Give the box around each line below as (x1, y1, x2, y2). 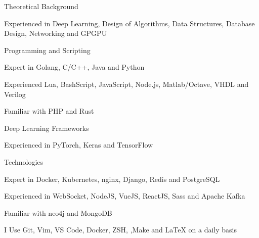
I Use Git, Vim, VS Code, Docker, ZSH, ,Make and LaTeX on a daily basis (4, 224, 237, 235)
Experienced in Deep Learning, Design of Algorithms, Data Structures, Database (4, 18, 255, 28)
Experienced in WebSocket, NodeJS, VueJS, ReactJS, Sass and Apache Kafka (4, 191, 245, 201)
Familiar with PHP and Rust (4, 106, 94, 116)
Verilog (4, 88, 26, 99)
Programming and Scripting (4, 44, 91, 55)
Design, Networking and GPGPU (4, 28, 107, 38)
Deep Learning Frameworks (4, 122, 89, 133)
